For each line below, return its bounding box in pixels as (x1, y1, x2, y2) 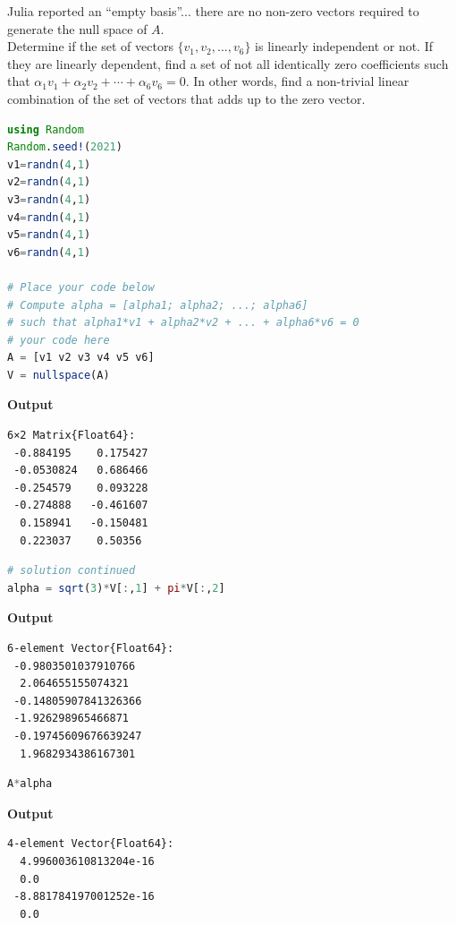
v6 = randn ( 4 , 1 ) (7, 245, 91, 259)
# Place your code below (7, 280, 155, 294)
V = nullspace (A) (7, 368, 110, 381)
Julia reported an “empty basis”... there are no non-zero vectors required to (7, 2, 419, 20)
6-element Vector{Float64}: (7, 642, 174, 655)
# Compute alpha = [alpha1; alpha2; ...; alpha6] (7, 298, 308, 312)
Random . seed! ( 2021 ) (7, 141, 122, 154)
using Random (7, 123, 84, 136)
